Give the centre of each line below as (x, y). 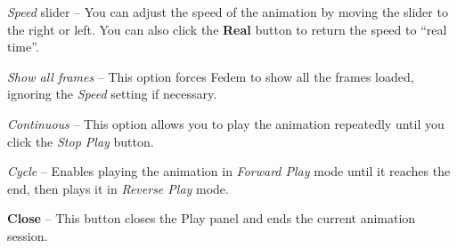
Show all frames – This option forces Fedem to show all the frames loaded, (211, 76)
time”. (23, 47)
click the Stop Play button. (81, 141)
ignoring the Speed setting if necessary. (112, 94)
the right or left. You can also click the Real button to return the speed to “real (227, 29)
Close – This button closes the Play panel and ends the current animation (212, 218)
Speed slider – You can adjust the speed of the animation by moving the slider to (228, 12)
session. (28, 235)
